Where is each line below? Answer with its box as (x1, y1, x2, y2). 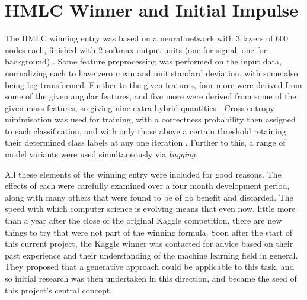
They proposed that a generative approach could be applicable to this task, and (5, 260, 295, 273)
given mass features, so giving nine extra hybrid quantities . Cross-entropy (5, 101, 274, 114)
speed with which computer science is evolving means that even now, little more (5, 202, 296, 215)
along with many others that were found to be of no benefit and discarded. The (5, 191, 293, 203)
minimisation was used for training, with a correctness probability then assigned (5, 113, 296, 125)
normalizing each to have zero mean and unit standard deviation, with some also (5, 66, 298, 79)
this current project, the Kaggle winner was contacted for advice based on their (5, 237, 293, 250)
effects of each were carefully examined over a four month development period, (5, 179, 290, 192)
